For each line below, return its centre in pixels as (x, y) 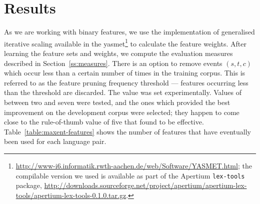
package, (29, 185)
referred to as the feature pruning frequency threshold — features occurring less (126, 82)
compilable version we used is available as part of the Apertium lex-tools (130, 175)
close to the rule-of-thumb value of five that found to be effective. (104, 122)
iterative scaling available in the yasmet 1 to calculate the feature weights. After (125, 42)
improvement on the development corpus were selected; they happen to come (122, 112)
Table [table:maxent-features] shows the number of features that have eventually (127, 131)
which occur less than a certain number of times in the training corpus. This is (125, 73)
